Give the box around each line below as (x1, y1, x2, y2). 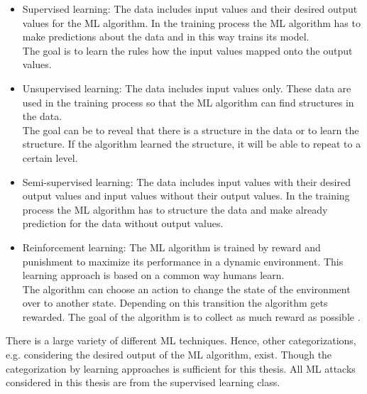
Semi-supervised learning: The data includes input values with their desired (22, 174, 351, 189)
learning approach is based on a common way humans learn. (22, 268, 285, 283)
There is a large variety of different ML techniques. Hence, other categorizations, (6, 333, 356, 348)
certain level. (22, 150, 78, 165)
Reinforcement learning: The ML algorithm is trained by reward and (22, 239, 321, 254)
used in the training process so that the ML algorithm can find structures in (22, 94, 354, 109)
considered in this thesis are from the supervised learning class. (6, 375, 280, 390)
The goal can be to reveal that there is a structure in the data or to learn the (22, 122, 359, 137)
